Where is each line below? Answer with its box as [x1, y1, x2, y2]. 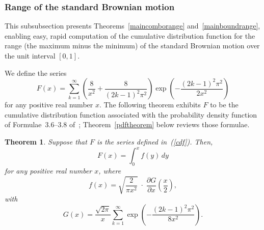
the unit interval [5, 50, 56, 61]
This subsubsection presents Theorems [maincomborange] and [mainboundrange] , [5, 20, 260, 31]
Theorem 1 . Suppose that [5, 136, 87, 147]
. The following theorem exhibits [99, 99, 201, 110]
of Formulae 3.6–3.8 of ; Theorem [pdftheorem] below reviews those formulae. [5, 119, 250, 130]
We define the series [5, 67, 67, 78]
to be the [210, 99, 239, 110]
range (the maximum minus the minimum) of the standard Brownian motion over [5, 40, 260, 51]
